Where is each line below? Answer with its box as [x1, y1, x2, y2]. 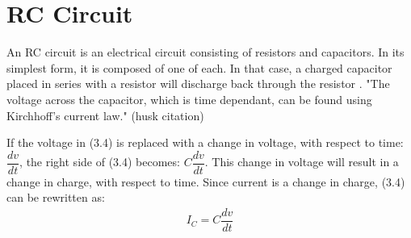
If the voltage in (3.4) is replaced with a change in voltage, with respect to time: [6, 134, 404, 151]
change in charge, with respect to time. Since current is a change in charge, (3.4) [6, 173, 405, 190]
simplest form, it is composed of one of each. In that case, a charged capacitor [6, 59, 392, 76]
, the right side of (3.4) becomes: [19, 153, 180, 170]
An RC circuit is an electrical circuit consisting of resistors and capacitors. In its [6, 44, 405, 61]
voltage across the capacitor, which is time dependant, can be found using [6, 90, 372, 107]
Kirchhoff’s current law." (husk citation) [6, 106, 204, 123]
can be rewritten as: [6, 189, 105, 206]
